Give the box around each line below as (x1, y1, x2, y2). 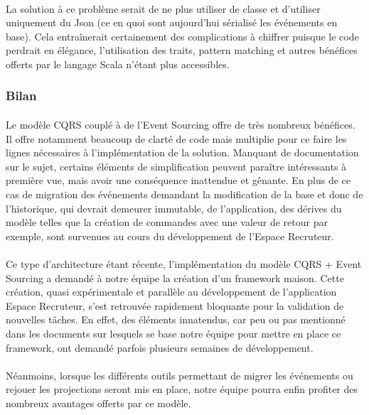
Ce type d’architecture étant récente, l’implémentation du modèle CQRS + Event (6, 256, 362, 271)
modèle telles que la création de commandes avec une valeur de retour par (6, 215, 328, 230)
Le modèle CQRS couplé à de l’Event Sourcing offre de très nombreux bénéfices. (6, 117, 355, 131)
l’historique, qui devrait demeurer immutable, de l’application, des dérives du (6, 200, 342, 215)
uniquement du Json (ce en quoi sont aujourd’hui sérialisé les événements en (6, 15, 338, 30)
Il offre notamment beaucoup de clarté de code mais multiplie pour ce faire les (6, 131, 347, 146)
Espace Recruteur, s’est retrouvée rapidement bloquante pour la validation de (6, 298, 344, 313)
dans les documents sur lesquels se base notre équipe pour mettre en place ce (6, 325, 341, 340)
